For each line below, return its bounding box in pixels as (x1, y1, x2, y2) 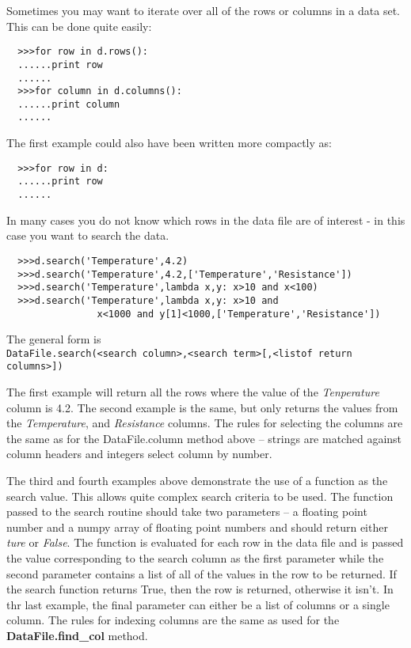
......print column (17, 98, 120, 110)
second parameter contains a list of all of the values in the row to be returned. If (6, 565, 397, 582)
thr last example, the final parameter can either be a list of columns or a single (6, 596, 390, 612)
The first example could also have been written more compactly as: (6, 135, 332, 151)
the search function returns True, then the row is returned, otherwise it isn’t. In (6, 581, 394, 597)
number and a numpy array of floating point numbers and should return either (6, 518, 388, 535)
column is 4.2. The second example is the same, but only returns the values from (6, 399, 398, 415)
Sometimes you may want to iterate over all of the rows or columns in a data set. (6, 2, 400, 18)
